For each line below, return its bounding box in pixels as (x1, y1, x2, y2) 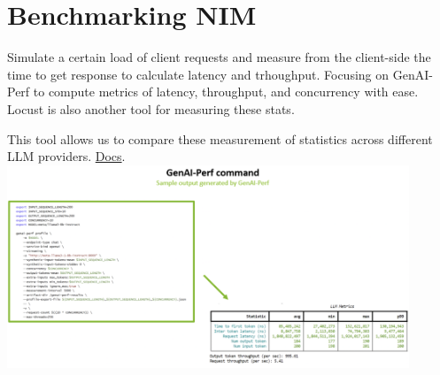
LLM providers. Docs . (7, 147, 126, 165)
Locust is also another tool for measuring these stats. (7, 99, 295, 118)
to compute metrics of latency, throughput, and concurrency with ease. (33, 82, 419, 101)
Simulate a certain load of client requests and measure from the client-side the (7, 48, 431, 66)
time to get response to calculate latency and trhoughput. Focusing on (7, 65, 390, 83)
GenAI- (392, 65, 433, 83)
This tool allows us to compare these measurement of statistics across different (7, 129, 433, 148)
